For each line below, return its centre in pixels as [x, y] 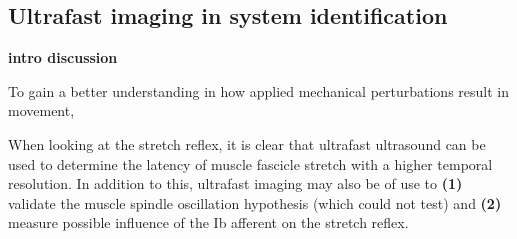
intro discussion [63, 57]
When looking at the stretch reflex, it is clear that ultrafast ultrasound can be [247, 143]
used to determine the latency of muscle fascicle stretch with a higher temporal [250, 163]
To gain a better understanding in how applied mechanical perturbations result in [258, 90]
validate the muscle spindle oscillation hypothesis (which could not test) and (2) [255, 202]
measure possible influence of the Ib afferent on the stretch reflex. [208, 222]
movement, [41, 110]
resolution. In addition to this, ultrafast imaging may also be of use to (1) [235, 183]
